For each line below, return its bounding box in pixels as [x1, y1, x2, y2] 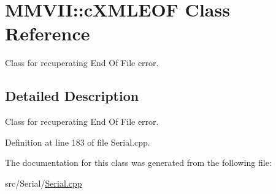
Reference [5, 21, 90, 46]
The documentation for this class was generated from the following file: [5, 156, 272, 169]
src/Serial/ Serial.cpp [5, 176, 82, 189]
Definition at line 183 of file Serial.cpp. [5, 135, 150, 148]
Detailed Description [5, 86, 139, 105]
